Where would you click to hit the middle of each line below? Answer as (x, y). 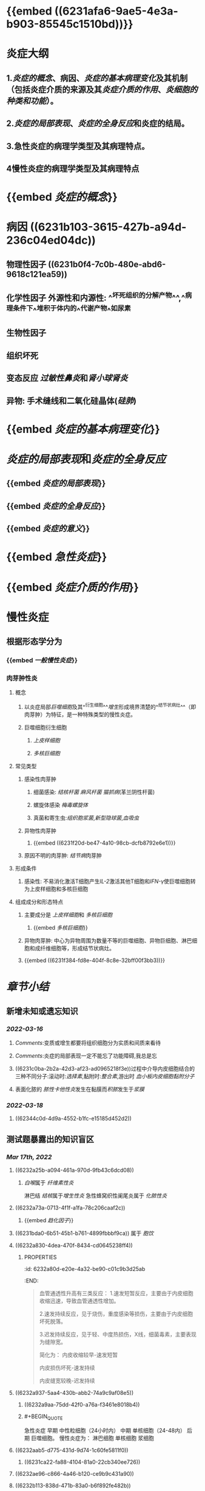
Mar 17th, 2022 (29, 1157)
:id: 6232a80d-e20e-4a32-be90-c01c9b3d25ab (85, 1268)
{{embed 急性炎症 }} (57, 557)
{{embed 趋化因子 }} (49, 1220)
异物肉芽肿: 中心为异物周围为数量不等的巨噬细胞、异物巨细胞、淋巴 (108, 941)
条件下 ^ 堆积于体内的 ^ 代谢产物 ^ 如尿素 (72, 310)
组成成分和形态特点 (39, 902)
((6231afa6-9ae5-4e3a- (116, 11)
